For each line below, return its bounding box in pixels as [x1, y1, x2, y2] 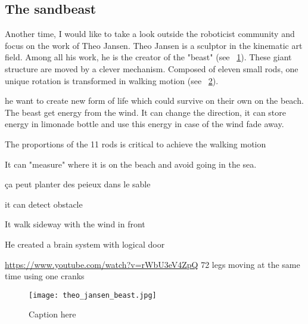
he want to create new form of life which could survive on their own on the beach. [5, 94, 304, 107]
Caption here [29, 308, 76, 320]
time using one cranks [5, 270, 85, 282]
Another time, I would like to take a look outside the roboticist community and [5, 27, 295, 40]
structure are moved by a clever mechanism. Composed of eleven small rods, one [5, 62, 298, 75]
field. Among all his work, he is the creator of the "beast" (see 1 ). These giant [5, 51, 292, 63]
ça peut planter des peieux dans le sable [5, 178, 151, 190]
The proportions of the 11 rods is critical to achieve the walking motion [5, 137, 266, 150]
